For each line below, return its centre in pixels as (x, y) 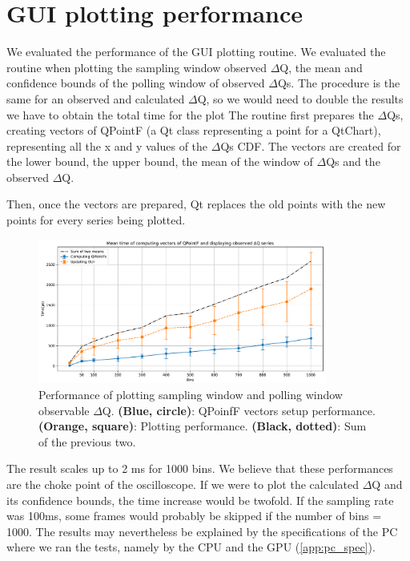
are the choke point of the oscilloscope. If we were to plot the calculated (183, 484)
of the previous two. (87, 441)
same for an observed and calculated (96, 98)
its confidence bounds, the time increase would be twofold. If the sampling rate (200, 500)
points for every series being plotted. (96, 220)
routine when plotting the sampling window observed (137, 67)
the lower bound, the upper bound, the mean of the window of (160, 161)
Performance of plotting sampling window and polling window (191, 395)
